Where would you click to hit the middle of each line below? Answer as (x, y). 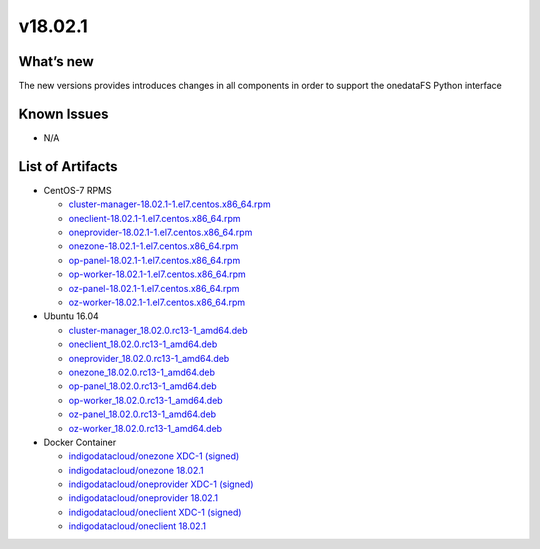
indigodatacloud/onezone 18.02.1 (136, 470)
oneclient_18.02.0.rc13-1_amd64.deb (143, 344)
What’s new (56, 61)
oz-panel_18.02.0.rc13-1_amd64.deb (142, 414)
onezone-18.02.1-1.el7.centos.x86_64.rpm (153, 246)
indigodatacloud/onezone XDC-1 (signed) (154, 456)
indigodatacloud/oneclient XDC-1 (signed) (155, 512)
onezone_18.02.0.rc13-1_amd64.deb (141, 372)
